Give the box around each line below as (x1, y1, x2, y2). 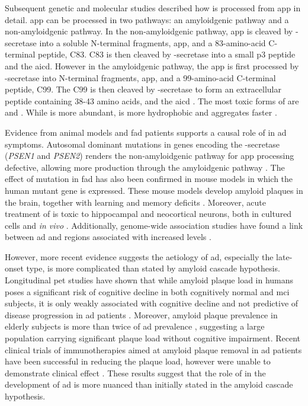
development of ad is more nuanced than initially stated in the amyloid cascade (5, 378, 293, 391)
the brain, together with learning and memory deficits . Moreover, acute (5, 196, 266, 208)
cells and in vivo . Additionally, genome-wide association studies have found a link (5, 219, 303, 231)
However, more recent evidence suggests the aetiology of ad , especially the (5, 250, 274, 263)
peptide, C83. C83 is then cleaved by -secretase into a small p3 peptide (38, 48, 296, 60)
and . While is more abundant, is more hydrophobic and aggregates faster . (5, 106, 277, 119)
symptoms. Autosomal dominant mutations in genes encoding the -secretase (5, 138, 280, 150)
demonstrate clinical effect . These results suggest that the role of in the (5, 366, 266, 379)
